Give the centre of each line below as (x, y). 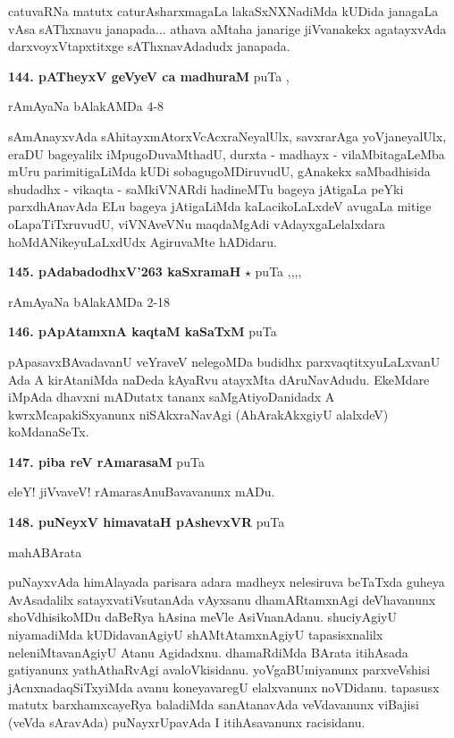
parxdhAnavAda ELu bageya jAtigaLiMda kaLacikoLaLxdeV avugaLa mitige (220, 206)
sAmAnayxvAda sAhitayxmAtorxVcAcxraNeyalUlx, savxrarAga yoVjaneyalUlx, (227, 136)
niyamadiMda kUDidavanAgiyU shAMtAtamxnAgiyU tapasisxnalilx (196, 635)
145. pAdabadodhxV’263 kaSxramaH (125, 271)
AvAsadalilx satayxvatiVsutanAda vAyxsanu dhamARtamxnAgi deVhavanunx (222, 599)
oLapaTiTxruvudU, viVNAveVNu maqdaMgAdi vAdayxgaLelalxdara (197, 223)
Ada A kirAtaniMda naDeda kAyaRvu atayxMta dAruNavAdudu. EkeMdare (219, 379)
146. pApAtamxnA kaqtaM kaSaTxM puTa (143, 331)
